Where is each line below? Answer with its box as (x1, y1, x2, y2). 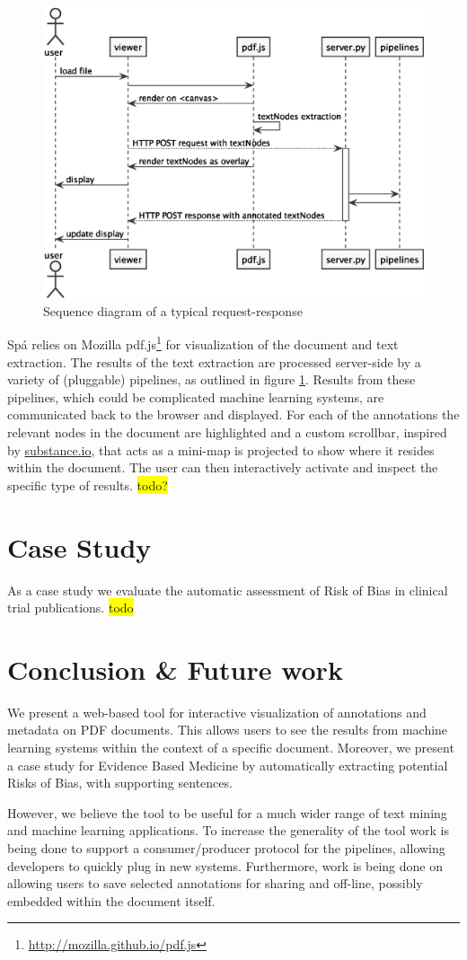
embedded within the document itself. (7, 891, 216, 910)
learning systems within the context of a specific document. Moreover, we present (7, 738, 454, 757)
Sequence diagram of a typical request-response (43, 301, 303, 320)
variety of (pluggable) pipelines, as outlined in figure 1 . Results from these (7, 370, 416, 389)
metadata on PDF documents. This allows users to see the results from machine (7, 720, 448, 739)
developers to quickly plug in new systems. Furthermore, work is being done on (7, 856, 443, 875)
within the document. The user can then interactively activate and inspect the (7, 458, 438, 477)
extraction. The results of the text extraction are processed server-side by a (7, 352, 421, 371)
